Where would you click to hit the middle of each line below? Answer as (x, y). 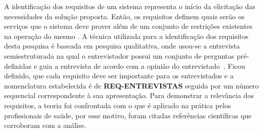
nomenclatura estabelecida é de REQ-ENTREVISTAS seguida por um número (131, 85)
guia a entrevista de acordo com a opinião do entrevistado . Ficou (142, 65)
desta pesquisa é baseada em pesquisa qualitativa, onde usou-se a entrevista (122, 46)
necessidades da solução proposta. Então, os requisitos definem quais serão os (124, 16)
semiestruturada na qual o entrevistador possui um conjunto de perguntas (119, 55)
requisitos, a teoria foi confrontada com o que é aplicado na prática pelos (118, 105)
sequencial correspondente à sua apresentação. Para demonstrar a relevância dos (129, 95)
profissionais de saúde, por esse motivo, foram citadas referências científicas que (128, 115)
